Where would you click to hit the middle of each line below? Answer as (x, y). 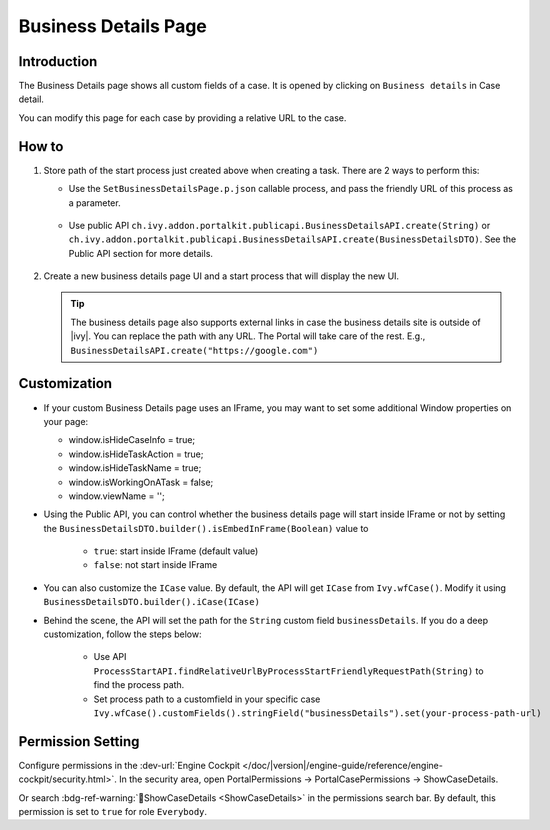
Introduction (58, 61)
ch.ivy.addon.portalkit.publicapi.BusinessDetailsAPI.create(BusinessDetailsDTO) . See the (292, 239)
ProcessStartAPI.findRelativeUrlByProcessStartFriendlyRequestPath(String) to (288, 671)
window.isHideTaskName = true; (135, 468)
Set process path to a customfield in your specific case (207, 699)
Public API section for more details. (141, 253)
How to (41, 146)
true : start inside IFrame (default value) (176, 551)
